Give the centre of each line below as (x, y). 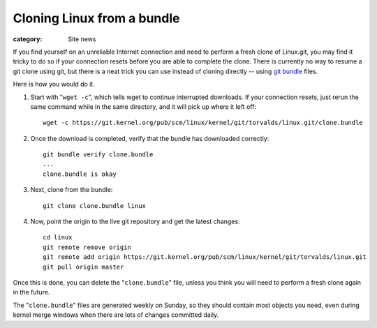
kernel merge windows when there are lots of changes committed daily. (116, 315)
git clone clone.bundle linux (95, 206)
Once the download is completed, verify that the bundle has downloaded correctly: (150, 138)
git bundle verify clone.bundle (98, 155)
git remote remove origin (87, 247)
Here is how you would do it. (54, 84)
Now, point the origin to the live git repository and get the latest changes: (135, 222)
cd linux (58, 238)
